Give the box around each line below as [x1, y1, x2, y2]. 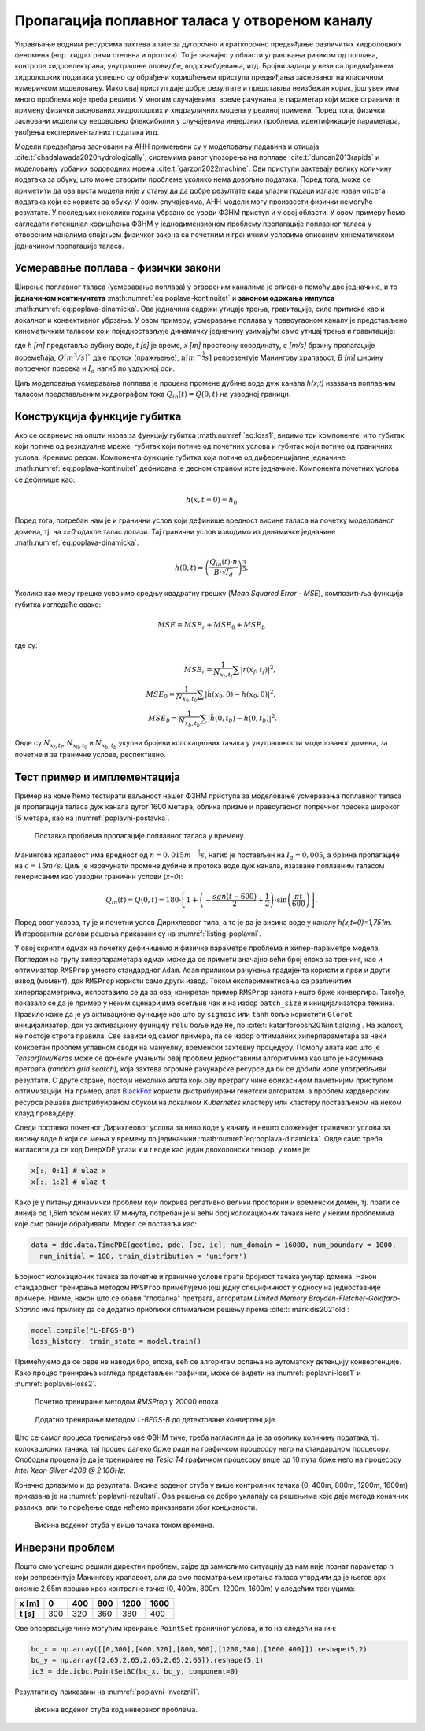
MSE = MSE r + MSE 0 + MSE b [157, 620, 266, 631]
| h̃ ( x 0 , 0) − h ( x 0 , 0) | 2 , [205, 688, 276, 701]
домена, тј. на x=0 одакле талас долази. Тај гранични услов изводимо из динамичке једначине [14, 527, 336, 536]
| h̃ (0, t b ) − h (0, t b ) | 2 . [207, 712, 278, 724]
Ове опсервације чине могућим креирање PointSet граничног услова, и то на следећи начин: [14, 1623, 337, 1633]
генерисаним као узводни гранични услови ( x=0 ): [14, 872, 183, 882]
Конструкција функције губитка [14, 409, 182, 423]
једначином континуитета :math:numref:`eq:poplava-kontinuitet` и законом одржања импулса [14, 293, 335, 302]
